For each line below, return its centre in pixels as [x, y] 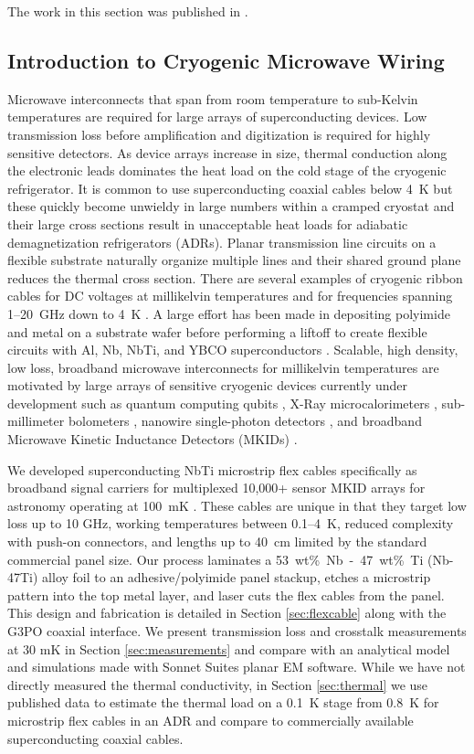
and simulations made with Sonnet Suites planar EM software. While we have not [237, 667]
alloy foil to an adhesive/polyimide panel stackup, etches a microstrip [237, 577]
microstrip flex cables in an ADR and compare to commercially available [211, 720]
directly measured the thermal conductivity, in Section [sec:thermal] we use [218, 684]
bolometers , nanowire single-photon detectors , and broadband [245, 421]
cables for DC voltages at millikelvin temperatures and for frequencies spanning [230, 296]
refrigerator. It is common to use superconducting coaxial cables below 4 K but [230, 188]
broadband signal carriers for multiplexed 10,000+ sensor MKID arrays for [216, 488]
